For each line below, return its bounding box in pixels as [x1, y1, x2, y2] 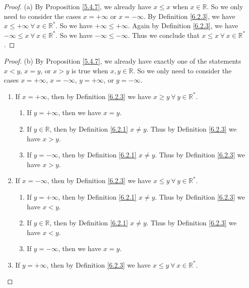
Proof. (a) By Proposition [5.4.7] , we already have [4, 1, 152, 11]
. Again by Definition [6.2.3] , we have [128, 20, 238, 31]
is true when [71, 65, 109, 75]
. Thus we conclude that [128, 30, 200, 40]
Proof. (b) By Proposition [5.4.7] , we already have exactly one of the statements [4, 55, 241, 66]
